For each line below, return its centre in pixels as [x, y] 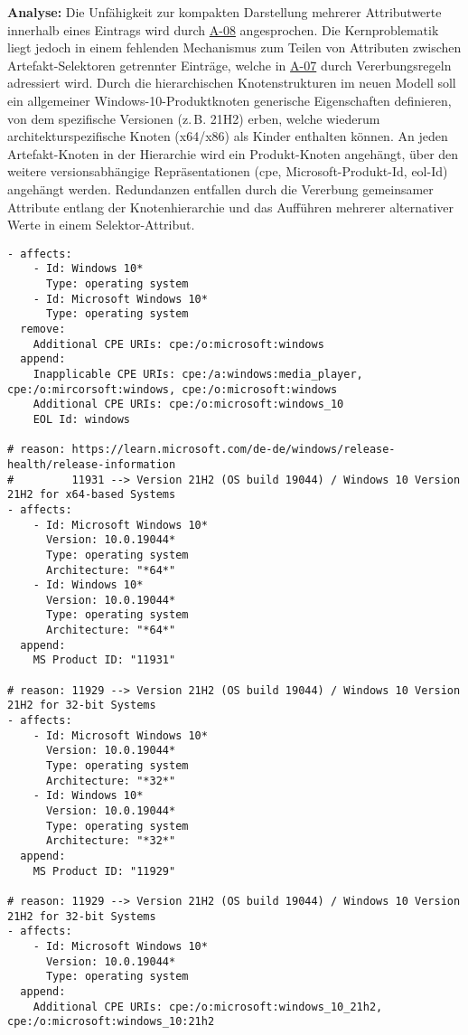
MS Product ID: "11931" [104, 660]
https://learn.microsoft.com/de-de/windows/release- [234, 450]
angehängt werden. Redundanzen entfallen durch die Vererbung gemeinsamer [220, 188]
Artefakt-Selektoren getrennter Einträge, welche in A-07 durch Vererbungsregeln [229, 65]
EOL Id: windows [82, 419]
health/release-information [92, 464]
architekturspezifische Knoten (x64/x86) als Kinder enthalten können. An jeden [228, 136]
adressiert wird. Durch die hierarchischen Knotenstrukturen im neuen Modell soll [232, 83]
